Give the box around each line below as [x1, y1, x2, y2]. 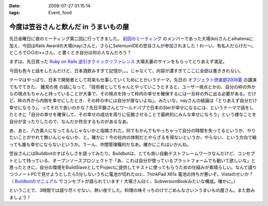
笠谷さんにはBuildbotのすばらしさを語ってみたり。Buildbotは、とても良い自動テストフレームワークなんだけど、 [9, 151, 238, 156]
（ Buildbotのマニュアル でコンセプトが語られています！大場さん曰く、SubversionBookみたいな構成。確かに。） [9, 178, 238, 184]
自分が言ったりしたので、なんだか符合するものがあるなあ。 [9, 118, 131, 124]
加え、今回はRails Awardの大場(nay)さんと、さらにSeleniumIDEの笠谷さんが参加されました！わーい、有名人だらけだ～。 [9, 43, 257, 49]
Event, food [48, 10, 72, 16]
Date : [9, 3, 21, 8]
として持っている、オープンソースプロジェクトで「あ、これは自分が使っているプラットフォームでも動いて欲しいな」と [13, 157, 256, 163]
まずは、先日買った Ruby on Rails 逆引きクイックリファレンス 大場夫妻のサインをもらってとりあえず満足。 [9, 58, 227, 64]
